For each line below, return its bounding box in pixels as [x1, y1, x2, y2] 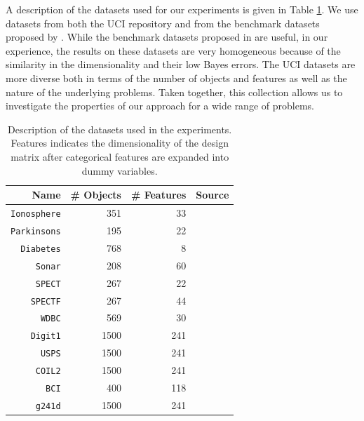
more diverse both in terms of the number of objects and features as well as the [6, 70, 347, 85]
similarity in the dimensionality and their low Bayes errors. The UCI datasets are [6, 57, 356, 72]
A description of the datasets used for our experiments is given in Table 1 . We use [6, 2, 358, 16]
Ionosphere [11, 208, 61, 219]
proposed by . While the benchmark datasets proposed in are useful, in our [6, 29, 328, 44]
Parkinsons [11, 226, 61, 236]
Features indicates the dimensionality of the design [11, 135, 229, 150]
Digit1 [30, 331, 61, 342]
